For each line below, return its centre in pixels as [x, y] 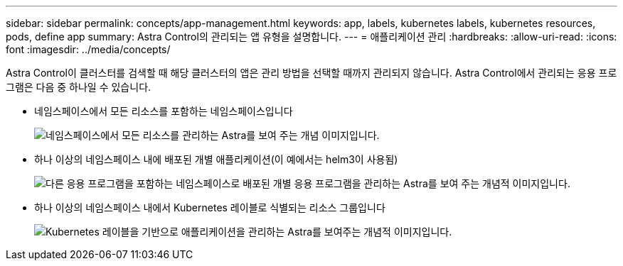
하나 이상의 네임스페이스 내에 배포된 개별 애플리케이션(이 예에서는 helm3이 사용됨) [216, 159]
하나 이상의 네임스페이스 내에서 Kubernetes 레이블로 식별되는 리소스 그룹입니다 [210, 207]
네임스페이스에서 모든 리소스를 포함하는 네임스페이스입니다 [164, 111]
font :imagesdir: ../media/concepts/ [88, 49]
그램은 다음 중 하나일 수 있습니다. [79, 87]
